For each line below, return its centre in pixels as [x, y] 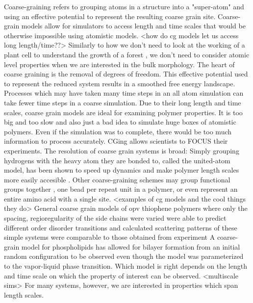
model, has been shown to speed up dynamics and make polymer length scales [122, 170]
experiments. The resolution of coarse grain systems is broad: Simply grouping [122, 150]
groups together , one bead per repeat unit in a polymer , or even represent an [121, 189]
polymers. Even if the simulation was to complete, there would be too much [118, 131]
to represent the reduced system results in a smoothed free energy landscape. [120, 83]
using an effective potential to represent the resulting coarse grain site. [110, 16]
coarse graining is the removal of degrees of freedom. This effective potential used [126, 74]
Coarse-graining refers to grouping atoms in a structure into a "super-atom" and [124, 6]
